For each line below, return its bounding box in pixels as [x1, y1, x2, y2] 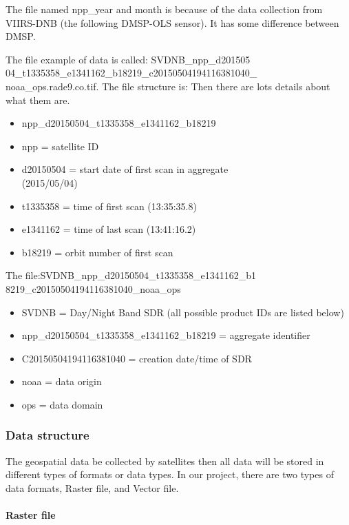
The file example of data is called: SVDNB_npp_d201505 [6, 52, 251, 66]
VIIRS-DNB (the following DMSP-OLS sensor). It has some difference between [6, 15, 339, 30]
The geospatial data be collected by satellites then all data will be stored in [6, 453, 324, 468]
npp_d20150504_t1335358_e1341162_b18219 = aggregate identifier [21, 328, 310, 342]
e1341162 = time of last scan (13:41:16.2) [21, 222, 196, 236]
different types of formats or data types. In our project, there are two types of [6, 467, 334, 482]
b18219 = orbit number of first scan [21, 245, 173, 259]
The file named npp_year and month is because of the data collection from [6, 2, 323, 16]
